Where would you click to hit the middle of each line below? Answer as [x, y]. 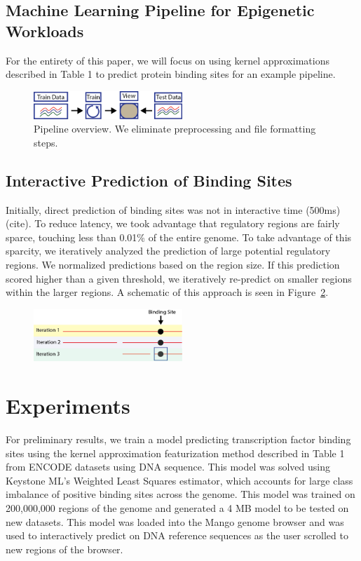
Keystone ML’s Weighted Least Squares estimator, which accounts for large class [179, 480]
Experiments [68, 406]
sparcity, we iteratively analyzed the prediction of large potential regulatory [168, 251]
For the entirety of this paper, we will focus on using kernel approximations [168, 60]
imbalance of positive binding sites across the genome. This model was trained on [180, 494]
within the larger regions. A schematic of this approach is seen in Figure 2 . [167, 292]
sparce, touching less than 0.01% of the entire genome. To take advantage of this [179, 237]
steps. [46, 142]
